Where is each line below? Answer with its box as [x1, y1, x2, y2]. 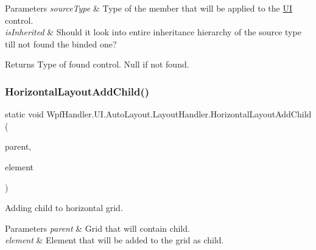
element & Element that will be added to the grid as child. [5, 234, 224, 246]
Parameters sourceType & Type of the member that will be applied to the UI [5, 2, 293, 14]
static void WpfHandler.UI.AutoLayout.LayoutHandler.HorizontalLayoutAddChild [5, 108, 312, 120]
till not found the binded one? [5, 37, 117, 50]
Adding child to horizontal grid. [5, 201, 123, 214]
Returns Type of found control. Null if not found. [5, 58, 189, 71]
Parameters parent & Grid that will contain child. [5, 221, 190, 234]
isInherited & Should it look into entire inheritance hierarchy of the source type [5, 26, 301, 38]
